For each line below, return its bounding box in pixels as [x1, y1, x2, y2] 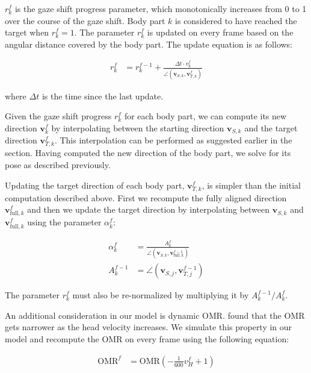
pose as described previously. [5, 158, 111, 171]
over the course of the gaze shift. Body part [5, 14, 165, 27]
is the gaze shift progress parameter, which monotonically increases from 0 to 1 [14, 2, 307, 14]
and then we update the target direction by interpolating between [27, 203, 270, 216]
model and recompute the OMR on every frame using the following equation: [5, 333, 289, 345]
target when [5, 26, 49, 39]
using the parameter [27, 216, 102, 228]
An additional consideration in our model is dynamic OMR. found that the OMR [5, 309, 305, 321]
